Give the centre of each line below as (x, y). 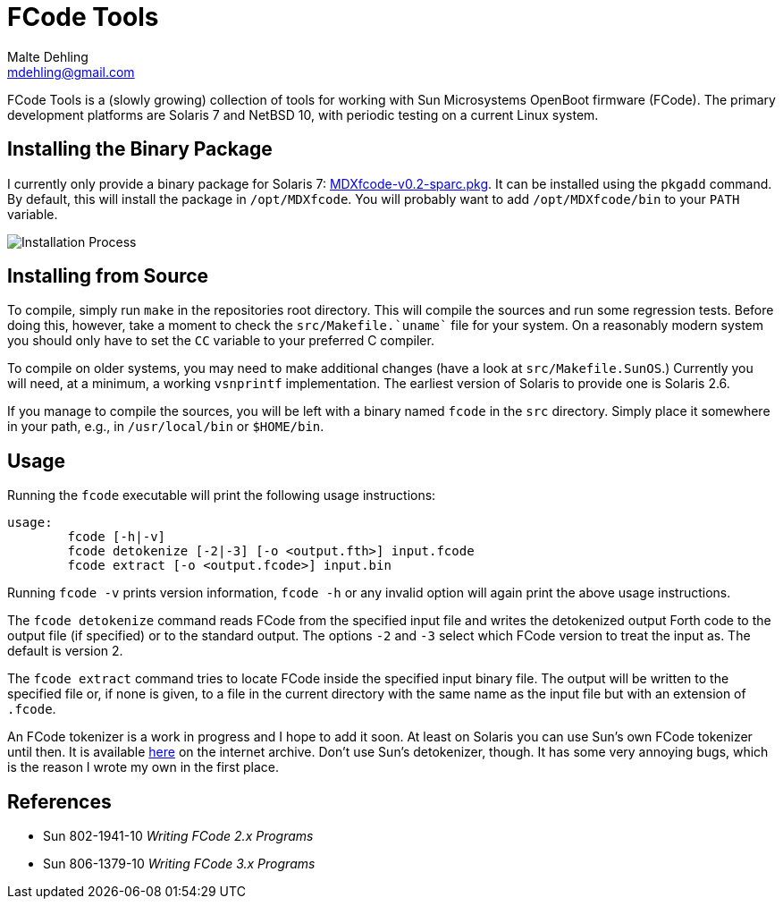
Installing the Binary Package (140, 149)
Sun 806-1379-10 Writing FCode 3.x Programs (179, 864)
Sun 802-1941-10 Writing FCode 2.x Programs (178, 836)
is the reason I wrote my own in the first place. (143, 767)
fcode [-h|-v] (117, 537)
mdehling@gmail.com (71, 72)
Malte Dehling (48, 56)
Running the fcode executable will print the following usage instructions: (222, 495)
